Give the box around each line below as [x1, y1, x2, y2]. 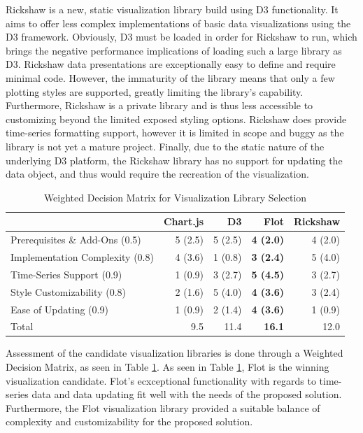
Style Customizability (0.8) [10, 284, 126, 299]
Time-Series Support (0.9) [10, 267, 122, 281]
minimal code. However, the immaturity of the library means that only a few [6, 70, 335, 85]
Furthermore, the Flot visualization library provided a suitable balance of [6, 400, 320, 415]
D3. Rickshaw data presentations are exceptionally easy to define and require [6, 57, 336, 71]
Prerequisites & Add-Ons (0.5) [10, 232, 141, 247]
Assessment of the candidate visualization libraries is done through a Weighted [6, 346, 343, 360]
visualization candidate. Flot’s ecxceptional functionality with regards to [6, 373, 316, 388]
